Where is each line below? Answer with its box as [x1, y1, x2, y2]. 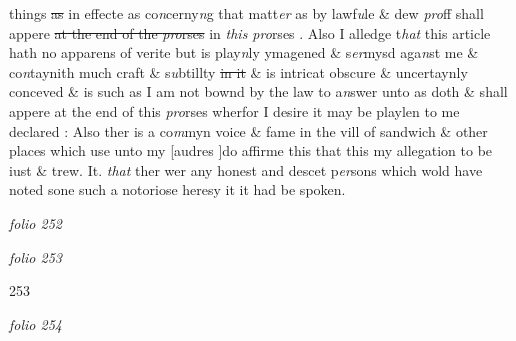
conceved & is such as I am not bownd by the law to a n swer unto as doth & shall [9, 81, 508, 102]
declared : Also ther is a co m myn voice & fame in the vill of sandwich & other [9, 120, 488, 141]
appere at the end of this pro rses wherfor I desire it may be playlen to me [9, 100, 460, 121]
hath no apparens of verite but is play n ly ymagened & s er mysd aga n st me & [9, 42, 479, 63]
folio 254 [9, 313, 62, 334]
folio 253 [9, 246, 62, 267]
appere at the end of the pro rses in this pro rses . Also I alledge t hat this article [9, 22, 491, 43]
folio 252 [9, 212, 62, 233]
